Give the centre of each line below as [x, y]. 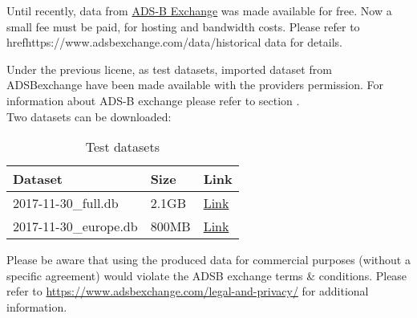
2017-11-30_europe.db [75, 226]
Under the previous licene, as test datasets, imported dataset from [169, 69]
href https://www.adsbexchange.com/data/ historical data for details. [174, 42]
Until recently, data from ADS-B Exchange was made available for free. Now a [199, 10]
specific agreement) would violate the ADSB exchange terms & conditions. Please [207, 275]
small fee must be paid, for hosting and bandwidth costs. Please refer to [183, 26]
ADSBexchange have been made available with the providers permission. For [195, 85]
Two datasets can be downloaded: [89, 116]
